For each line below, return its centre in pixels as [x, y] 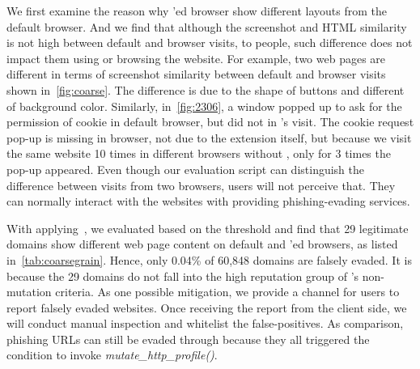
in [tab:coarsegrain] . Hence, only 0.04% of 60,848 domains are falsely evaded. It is [209, 259]
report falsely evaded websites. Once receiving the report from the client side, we [207, 307]
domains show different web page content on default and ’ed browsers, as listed [202, 244]
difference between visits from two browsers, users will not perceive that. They [201, 185]
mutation [29, 292]
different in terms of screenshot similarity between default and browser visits [196, 74]
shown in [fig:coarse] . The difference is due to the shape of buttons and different [206, 89]
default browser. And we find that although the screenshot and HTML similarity [207, 26]
